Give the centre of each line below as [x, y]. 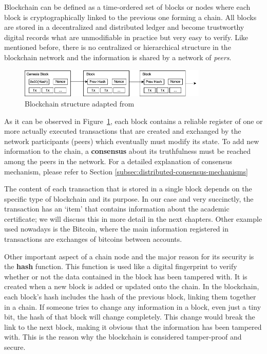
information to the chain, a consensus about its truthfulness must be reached [128, 151]
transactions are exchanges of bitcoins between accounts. [93, 239]
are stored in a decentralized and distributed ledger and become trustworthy [124, 27]
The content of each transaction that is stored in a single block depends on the [128, 189]
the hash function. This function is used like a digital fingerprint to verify [121, 266]
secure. [15, 347]
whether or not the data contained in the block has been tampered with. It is [126, 276]
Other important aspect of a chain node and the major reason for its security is [129, 256]
